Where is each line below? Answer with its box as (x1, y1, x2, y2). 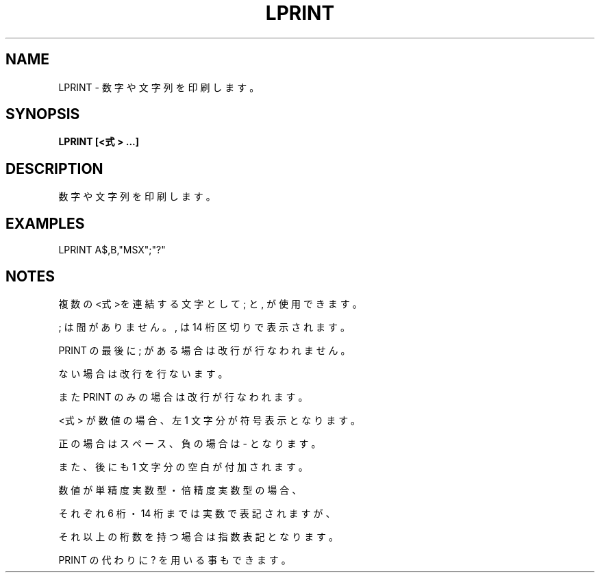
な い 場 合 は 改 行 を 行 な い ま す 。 (58, 367, 228, 379)
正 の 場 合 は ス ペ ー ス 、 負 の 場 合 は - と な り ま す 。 (58, 437, 321, 449)
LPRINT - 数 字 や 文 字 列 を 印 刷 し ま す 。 (58, 81, 260, 93)
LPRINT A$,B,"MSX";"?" (58, 244, 166, 256)
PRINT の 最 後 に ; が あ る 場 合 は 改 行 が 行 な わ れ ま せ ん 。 (58, 344, 351, 356)
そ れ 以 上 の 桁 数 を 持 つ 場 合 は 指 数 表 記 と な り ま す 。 (58, 530, 339, 542)
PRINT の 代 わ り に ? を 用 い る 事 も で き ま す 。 (58, 553, 291, 566)
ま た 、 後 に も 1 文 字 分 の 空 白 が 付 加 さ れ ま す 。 (58, 460, 308, 473)
